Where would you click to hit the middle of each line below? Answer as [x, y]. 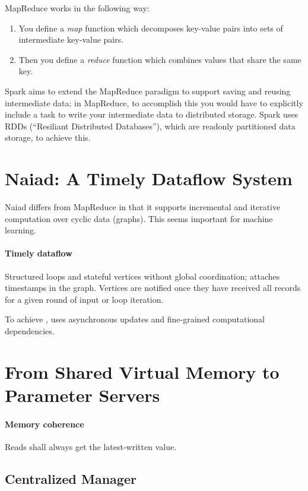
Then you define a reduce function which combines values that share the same [160, 59]
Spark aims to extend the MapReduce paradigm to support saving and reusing [148, 91]
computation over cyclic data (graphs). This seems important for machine [139, 218]
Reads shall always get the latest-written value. [91, 446]
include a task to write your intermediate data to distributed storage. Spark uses [152, 114]
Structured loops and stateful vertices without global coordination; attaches [142, 276]
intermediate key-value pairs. [71, 39]
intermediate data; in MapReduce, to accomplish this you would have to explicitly [154, 102]
